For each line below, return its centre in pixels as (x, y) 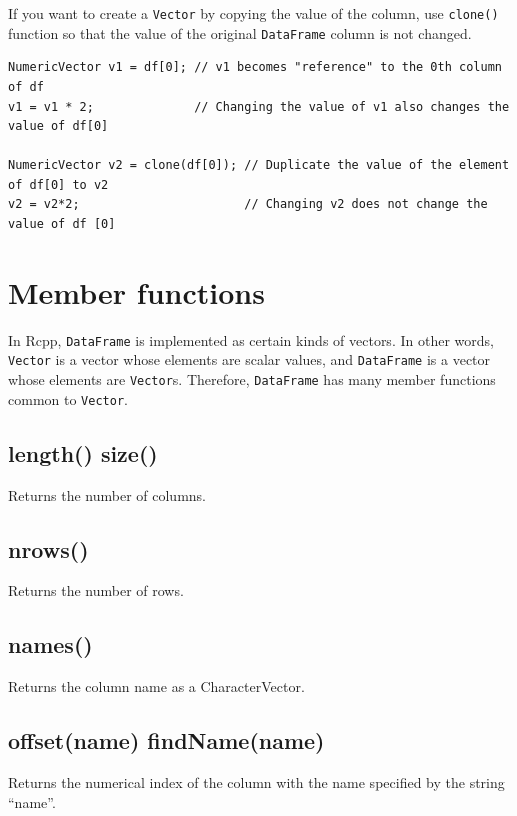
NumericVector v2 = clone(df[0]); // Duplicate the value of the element (259, 165)
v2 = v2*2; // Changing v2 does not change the (248, 204)
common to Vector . (68, 398)
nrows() (48, 548)
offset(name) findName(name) (166, 740)
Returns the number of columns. (107, 494)
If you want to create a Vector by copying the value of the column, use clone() (253, 13)
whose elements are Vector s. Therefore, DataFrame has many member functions (252, 379)
